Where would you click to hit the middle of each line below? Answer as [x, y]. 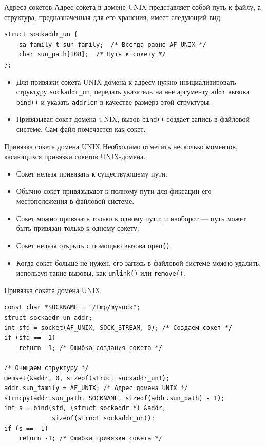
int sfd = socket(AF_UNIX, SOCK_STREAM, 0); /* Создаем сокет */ [118, 328]
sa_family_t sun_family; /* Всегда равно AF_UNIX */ [112, 44]
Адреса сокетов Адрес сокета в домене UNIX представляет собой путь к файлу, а [133, 7]
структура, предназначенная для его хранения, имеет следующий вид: [113, 17]
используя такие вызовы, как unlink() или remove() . [101, 273]
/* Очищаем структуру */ [46, 368]
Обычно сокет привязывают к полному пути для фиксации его [114, 191]
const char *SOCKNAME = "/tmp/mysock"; [72, 308]
